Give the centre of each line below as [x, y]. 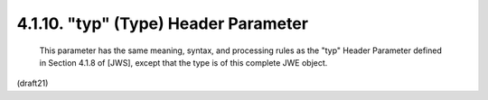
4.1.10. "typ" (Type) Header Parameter [163, 23]
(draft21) [33, 83]
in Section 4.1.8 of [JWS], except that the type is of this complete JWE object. [183, 62]
